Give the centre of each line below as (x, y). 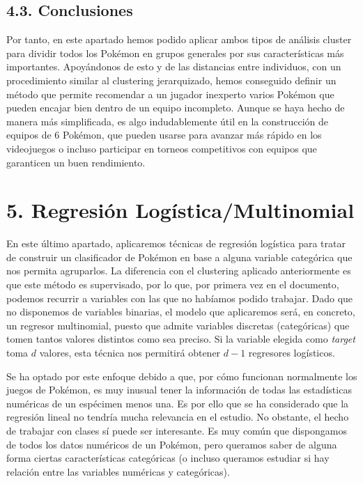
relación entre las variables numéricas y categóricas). (118, 471)
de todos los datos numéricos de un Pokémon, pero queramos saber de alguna (172, 444)
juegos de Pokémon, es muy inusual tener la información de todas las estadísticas (179, 390)
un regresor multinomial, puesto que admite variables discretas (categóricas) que (178, 325)
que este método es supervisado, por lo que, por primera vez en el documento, (173, 284)
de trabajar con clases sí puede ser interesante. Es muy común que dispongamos (177, 430)
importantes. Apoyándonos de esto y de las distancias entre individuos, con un (174, 67)
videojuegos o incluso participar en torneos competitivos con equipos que (162, 148)
